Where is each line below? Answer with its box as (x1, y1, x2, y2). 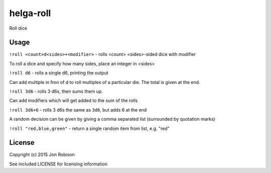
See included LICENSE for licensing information (9, 161, 108, 167)
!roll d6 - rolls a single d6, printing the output (9, 70, 109, 76)
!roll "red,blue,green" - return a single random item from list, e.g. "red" (9, 125, 170, 131)
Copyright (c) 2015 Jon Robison (9, 151, 75, 158)
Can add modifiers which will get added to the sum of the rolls (9, 98, 138, 104)
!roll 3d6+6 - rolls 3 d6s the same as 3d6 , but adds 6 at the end (9, 107, 147, 113)
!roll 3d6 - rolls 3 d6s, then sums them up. (9, 89, 103, 95)
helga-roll (9, 8, 51, 19)
